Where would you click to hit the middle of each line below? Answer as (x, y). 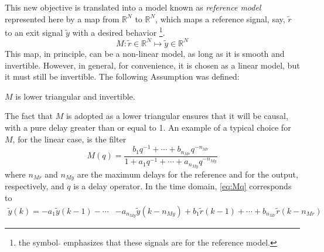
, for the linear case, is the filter (69, 139)
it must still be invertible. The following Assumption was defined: (122, 76)
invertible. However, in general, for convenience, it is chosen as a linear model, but (152, 65)
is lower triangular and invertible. (75, 96)
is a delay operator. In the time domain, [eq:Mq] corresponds (183, 186)
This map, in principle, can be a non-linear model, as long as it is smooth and (145, 53)
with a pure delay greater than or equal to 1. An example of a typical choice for (148, 127)
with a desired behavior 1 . (119, 31)
